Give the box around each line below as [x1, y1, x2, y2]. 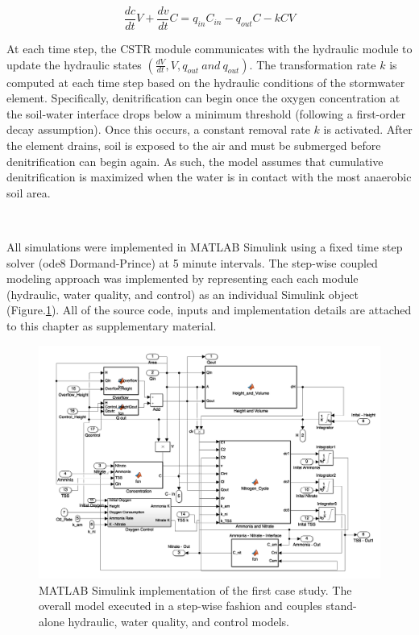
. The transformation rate [249, 56, 376, 73]
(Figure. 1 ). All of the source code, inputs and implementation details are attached [6, 301, 412, 318]
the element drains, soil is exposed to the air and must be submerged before [6, 137, 381, 154]
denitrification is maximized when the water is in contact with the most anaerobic [6, 168, 412, 185]
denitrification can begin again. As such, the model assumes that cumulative [6, 152, 384, 169]
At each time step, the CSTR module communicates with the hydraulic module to [6, 40, 413, 57]
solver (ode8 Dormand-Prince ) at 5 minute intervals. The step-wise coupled [6, 254, 378, 271]
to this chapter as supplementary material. [6, 317, 217, 334]
